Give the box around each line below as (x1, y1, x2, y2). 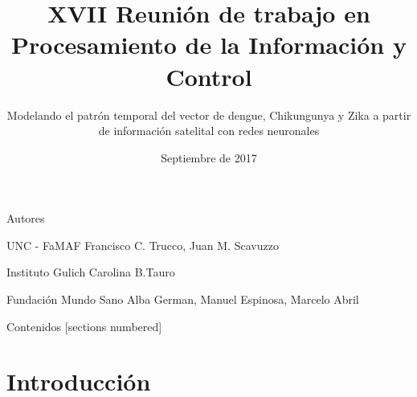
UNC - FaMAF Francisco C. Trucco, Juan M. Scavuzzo (6, 236, 279, 253)
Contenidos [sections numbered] (6, 317, 162, 334)
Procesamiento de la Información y (11, 28, 407, 61)
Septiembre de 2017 (161, 149, 257, 166)
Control (166, 59, 252, 92)
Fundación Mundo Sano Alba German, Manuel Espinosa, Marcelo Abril (6, 291, 359, 308)
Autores (6, 210, 45, 227)
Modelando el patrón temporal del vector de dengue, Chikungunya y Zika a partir (6, 106, 411, 123)
